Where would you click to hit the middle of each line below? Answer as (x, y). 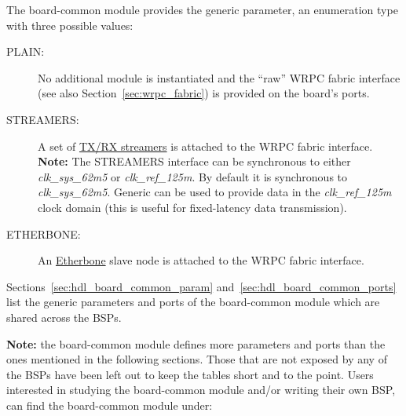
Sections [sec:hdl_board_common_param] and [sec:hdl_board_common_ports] (201, 286)
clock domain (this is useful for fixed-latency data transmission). (192, 207)
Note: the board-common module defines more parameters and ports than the (196, 343)
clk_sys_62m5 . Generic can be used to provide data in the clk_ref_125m (215, 192)
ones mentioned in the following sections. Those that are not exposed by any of (197, 359)
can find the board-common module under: (110, 405)
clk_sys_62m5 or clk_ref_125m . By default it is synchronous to (193, 176)
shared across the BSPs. (64, 317)
